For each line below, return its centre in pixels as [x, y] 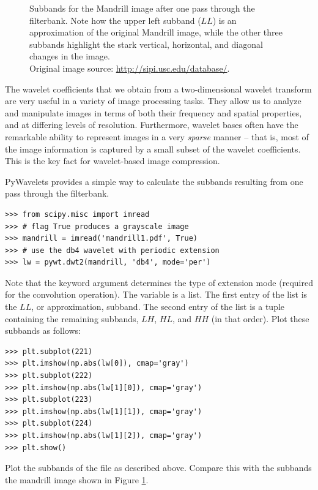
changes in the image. [70, 56]
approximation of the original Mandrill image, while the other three [156, 32]
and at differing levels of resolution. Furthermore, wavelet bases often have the [152, 125]
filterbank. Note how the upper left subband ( [115, 20]
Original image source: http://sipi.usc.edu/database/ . [130, 68]
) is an [224, 20]
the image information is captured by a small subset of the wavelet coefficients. [153, 149]
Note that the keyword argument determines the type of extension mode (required [159, 282]
